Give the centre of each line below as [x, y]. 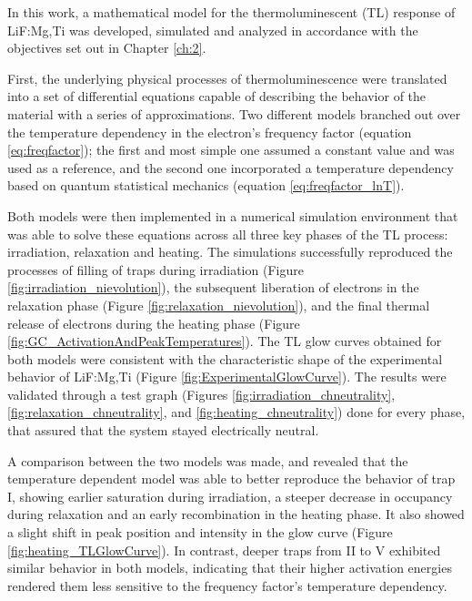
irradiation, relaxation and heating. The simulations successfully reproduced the [230, 252]
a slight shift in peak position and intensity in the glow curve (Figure [200, 532]
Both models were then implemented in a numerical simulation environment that [233, 215]
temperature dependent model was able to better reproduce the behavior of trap [231, 479]
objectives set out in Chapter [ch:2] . [107, 48]
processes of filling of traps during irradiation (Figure [156, 269]
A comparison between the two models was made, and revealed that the [208, 460]
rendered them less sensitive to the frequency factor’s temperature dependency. [227, 585]
